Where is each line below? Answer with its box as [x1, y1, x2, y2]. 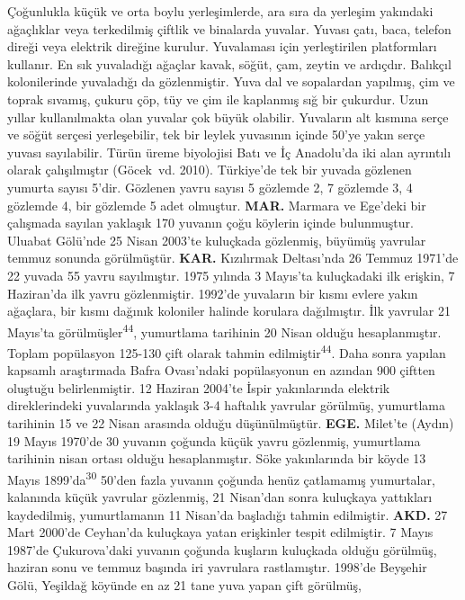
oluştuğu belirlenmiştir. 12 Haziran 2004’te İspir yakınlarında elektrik [7, 378, 390, 397]
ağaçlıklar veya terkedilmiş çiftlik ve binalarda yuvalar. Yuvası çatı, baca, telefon [7, 19, 452, 38]
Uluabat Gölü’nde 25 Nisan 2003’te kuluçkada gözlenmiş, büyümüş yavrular [7, 230, 426, 249]
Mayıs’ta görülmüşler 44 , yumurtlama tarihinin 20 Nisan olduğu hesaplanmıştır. [7, 319, 442, 341]
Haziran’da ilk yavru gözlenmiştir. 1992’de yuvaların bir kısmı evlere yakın [7, 283, 418, 302]
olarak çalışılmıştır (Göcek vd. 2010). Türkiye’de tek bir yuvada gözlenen [7, 160, 412, 179]
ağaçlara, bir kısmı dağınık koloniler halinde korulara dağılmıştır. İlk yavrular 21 [7, 301, 451, 320]
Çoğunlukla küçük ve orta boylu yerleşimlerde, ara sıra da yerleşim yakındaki [7, 2, 434, 20]
